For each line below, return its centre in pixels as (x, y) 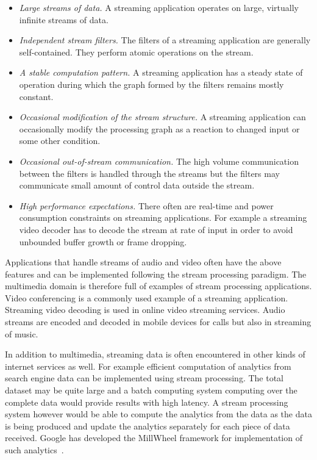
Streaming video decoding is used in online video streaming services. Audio (145, 310)
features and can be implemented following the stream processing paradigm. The (156, 274)
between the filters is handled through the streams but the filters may (149, 173)
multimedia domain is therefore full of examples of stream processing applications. (158, 286)
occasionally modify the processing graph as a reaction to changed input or (159, 128)
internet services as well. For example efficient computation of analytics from (148, 366)
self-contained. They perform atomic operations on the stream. (136, 52)
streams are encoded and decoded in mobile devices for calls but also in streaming (158, 322)
